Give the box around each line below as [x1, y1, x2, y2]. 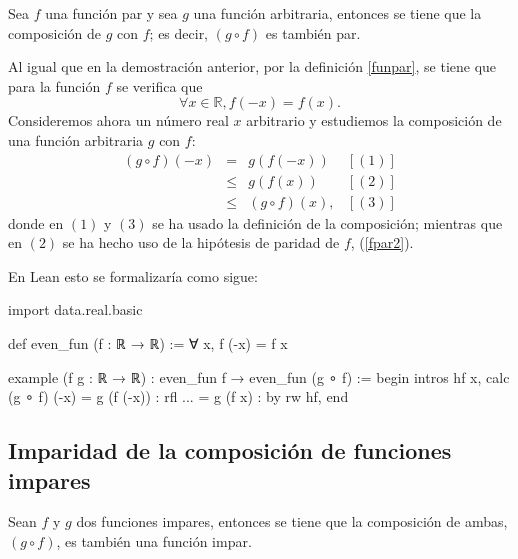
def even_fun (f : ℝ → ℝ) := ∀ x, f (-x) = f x [8, 333, 288, 354]
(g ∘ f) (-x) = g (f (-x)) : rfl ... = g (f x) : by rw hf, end [8, 386, 349, 407]
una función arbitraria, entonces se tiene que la [193, 3, 482, 23]
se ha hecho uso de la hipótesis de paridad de [62, 232, 340, 253]
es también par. [265, 22, 361, 43]
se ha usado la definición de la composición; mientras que [152, 212, 503, 233]
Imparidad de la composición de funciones [8, 435, 452, 466]
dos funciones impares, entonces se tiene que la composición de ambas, [76, 511, 508, 532]
